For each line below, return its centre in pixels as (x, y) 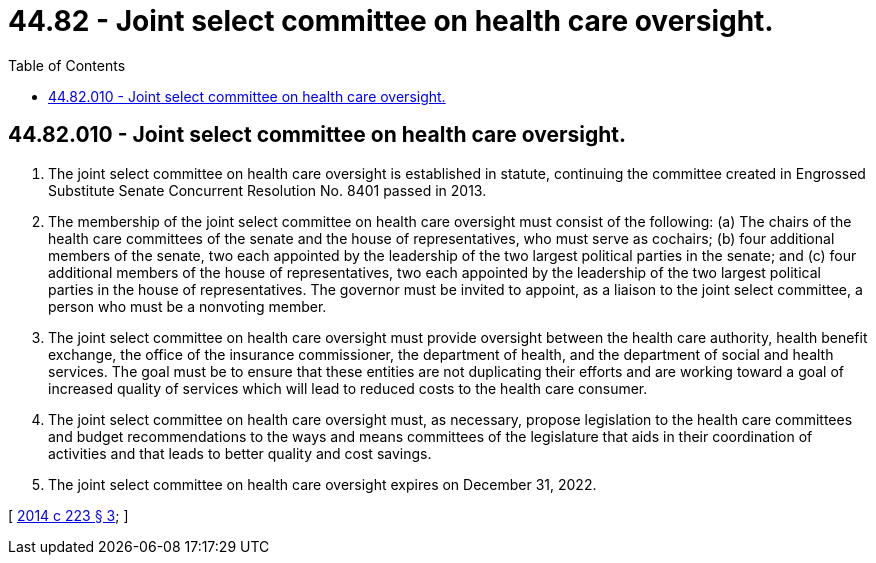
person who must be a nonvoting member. (187, 306)
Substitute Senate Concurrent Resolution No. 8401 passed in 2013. (267, 190)
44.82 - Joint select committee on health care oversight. (391, 21)
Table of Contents (67, 65)
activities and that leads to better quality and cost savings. (240, 453)
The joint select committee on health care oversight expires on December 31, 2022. (322, 484)
